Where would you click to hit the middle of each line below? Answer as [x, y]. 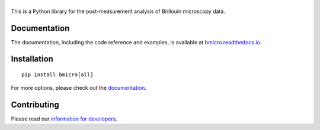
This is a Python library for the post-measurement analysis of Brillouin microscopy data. [118, 11]
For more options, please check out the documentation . [79, 88]
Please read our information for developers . [64, 119]
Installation [32, 59]
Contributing [35, 105]
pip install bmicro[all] [57, 75]
